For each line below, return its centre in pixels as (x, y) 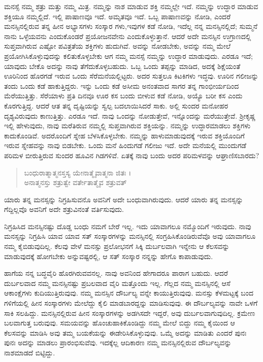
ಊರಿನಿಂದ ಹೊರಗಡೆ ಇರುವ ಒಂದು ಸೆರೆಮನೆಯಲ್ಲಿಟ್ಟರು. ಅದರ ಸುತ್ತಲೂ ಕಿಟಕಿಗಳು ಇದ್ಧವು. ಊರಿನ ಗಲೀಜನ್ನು (131, 76)
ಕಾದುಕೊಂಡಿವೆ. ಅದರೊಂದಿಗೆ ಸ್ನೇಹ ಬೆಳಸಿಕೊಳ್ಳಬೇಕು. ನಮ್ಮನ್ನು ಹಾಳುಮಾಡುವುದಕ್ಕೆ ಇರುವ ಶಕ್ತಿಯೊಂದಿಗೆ (124, 135)
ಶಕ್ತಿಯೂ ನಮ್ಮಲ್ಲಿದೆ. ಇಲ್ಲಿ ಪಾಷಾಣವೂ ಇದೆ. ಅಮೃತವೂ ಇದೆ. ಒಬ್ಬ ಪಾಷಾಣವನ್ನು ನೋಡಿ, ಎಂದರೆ (118, 16)
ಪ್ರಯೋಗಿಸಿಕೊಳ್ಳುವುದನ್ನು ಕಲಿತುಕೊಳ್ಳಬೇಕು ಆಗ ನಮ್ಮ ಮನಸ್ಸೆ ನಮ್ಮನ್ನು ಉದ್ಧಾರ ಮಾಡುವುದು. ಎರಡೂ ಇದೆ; (128, 56)
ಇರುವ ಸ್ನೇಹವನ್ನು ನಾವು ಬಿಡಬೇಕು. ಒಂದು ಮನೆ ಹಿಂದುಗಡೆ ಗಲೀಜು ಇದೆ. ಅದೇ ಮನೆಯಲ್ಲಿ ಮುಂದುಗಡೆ (125, 145)
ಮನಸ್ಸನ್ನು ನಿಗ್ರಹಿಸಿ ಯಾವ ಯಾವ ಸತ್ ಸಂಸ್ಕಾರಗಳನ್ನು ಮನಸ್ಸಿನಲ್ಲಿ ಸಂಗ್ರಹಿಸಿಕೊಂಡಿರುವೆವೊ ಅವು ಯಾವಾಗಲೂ (130, 236)
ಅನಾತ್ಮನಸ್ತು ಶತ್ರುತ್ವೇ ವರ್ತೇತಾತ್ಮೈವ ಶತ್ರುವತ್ (75, 182)
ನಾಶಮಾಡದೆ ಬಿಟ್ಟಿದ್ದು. (30, 352)
